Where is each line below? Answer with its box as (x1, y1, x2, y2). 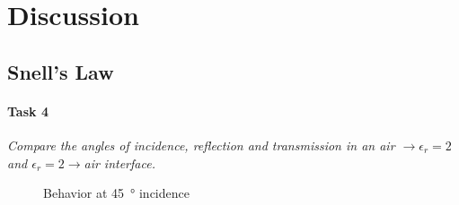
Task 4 (7, 101, 49, 120)
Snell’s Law (7, 57, 114, 85)
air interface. (84, 153, 155, 172)
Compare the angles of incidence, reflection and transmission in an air (7, 135, 395, 154)
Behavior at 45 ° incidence (43, 184, 190, 202)
